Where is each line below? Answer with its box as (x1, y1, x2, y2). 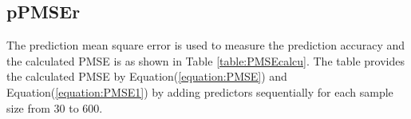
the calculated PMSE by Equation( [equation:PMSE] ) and (6, 68, 287, 85)
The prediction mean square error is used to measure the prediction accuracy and (6, 37, 405, 54)
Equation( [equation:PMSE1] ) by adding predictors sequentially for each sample (6, 83, 393, 100)
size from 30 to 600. (6, 99, 103, 116)
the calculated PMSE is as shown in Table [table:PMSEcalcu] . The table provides (6, 52, 405, 69)
